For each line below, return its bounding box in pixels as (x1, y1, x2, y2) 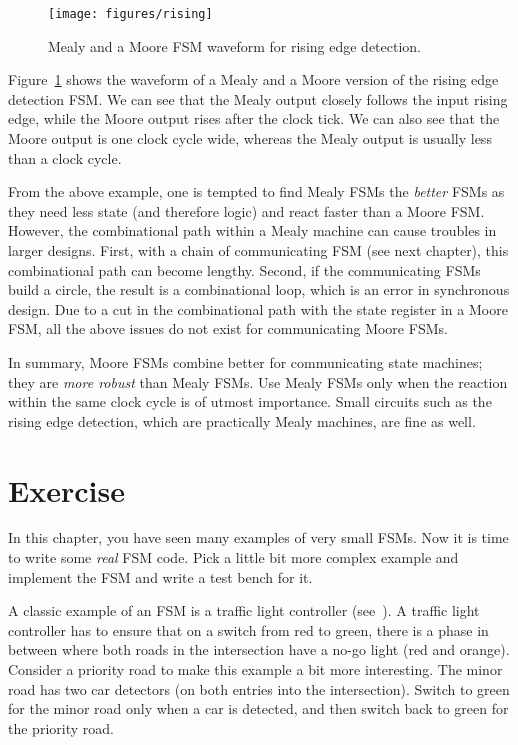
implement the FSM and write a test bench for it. (8, 566, 313, 587)
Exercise (8, 469, 125, 510)
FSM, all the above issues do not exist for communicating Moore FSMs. (8, 318, 448, 339)
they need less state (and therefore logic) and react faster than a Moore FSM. (8, 200, 485, 221)
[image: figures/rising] (48, 7, 213, 21)
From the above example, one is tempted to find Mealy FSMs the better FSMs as (8, 181, 505, 202)
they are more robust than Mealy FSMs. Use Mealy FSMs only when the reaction (8, 371, 508, 392)
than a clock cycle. (8, 147, 122, 168)
